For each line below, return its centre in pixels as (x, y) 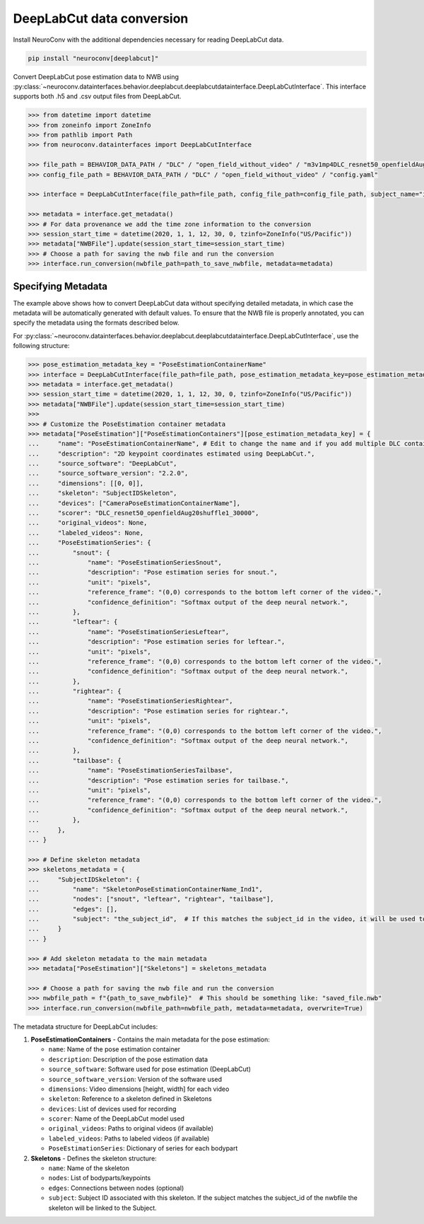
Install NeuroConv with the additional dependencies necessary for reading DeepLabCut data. (148, 40)
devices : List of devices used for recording (112, 1109)
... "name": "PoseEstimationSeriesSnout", (125, 562)
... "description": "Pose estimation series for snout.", (153, 572)
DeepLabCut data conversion (101, 18)
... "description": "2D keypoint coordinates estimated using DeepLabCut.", (171, 454)
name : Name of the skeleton (89, 1168)
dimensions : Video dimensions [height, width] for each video (139, 1089)
